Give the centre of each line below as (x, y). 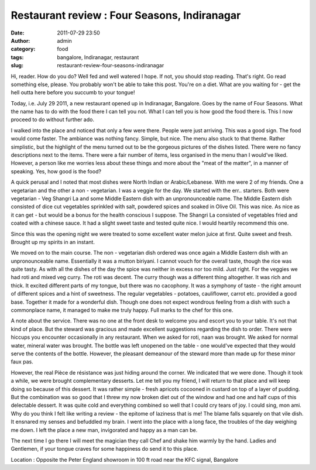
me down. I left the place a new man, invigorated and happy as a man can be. (104, 430)
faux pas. (22, 362)
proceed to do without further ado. (53, 119)
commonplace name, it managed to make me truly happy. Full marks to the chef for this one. (122, 310)
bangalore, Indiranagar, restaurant (98, 57)
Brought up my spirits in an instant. (53, 242)
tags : (17, 57)
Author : (20, 40)
